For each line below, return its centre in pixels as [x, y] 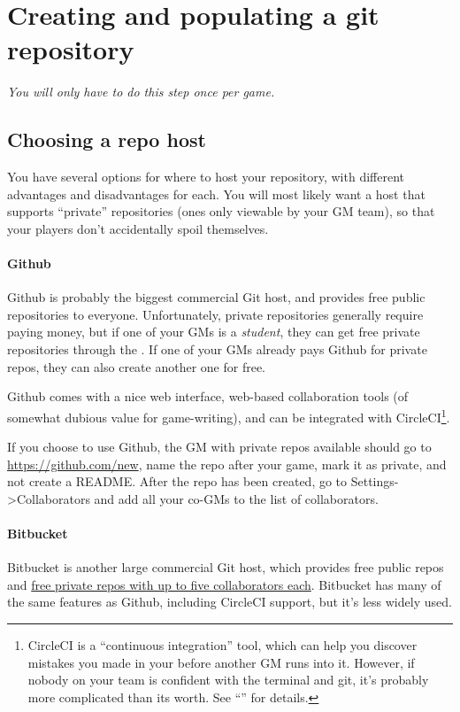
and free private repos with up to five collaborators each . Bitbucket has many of [224, 584]
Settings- [375, 481]
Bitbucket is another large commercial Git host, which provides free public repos [226, 567]
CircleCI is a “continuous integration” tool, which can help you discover [222, 645]
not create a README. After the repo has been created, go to [177, 481]
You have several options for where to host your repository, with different [206, 177]
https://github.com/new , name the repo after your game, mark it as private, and [227, 464]
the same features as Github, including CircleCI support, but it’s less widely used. [230, 602]
